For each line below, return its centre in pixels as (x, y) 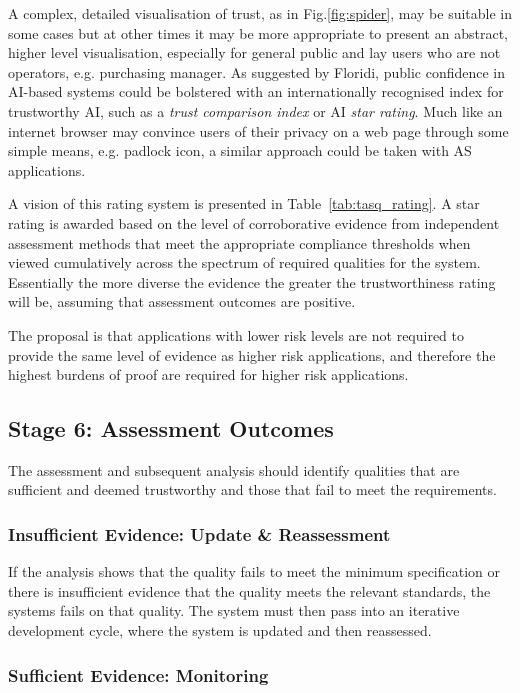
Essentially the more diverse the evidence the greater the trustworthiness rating (252, 281)
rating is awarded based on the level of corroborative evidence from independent (254, 222)
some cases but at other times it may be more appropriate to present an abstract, (258, 32)
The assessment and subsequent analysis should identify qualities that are (234, 469)
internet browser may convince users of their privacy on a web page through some (258, 130)
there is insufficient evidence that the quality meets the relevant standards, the (249, 590)
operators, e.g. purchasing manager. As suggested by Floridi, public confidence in (257, 71)
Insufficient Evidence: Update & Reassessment (199, 534)
